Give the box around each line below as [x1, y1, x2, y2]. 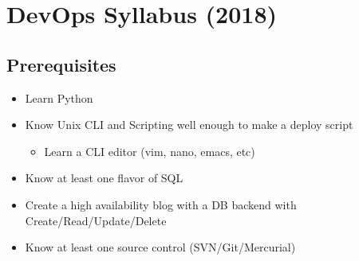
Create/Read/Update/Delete [25, 212, 167, 228]
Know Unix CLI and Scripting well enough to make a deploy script [25, 116, 353, 133]
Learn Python [25, 89, 93, 106]
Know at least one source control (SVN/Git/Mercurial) [25, 239, 296, 255]
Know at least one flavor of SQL [25, 169, 183, 186]
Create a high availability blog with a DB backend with [25, 196, 297, 212]
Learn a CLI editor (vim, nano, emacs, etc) [44, 142, 255, 159]
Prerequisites [6, 52, 116, 76]
